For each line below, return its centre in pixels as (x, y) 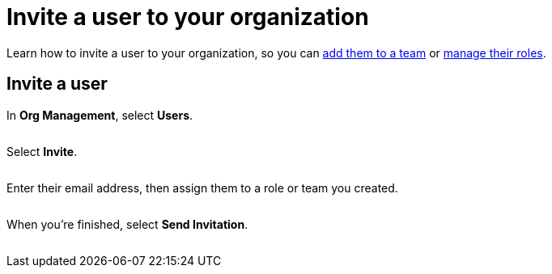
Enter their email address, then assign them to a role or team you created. (202, 188)
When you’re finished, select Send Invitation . (127, 224)
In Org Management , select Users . (100, 115)
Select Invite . (42, 151)
